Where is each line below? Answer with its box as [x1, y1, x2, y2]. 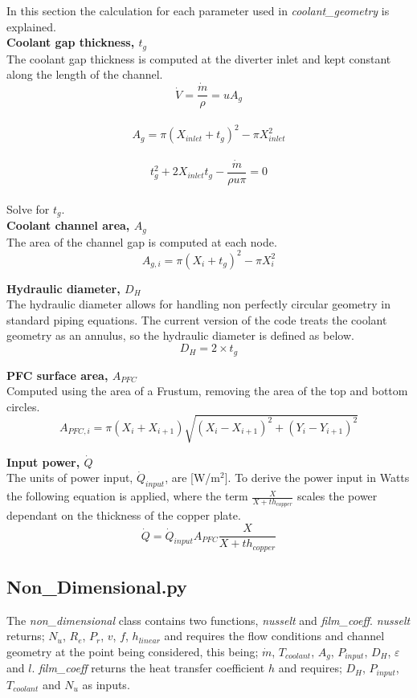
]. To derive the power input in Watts [224, 469, 410, 486]
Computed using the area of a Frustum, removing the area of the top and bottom [6, 382, 408, 399]
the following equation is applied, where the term [6, 488, 248, 504]
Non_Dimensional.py [6, 574, 187, 598]
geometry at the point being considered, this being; [6, 643, 259, 659]
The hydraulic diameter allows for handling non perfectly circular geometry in [6, 296, 390, 312]
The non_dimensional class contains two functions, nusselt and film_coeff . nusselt [6, 611, 411, 628]
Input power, [6, 453, 80, 470]
